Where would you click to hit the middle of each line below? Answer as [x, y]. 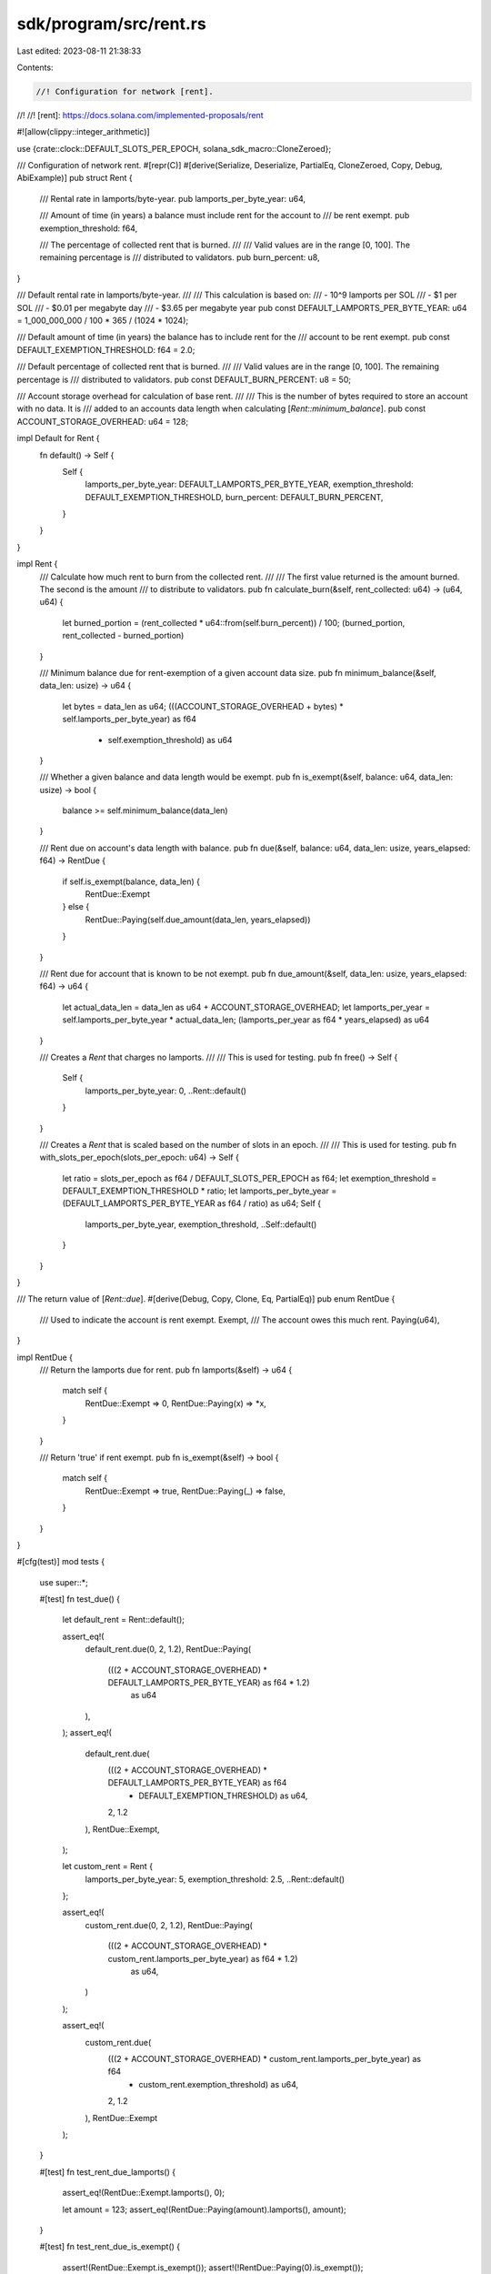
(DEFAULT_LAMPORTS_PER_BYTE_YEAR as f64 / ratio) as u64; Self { [192, 1203]
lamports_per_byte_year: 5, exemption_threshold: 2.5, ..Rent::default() [215, 1879]
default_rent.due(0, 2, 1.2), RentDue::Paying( [168, 1649]
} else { [76, 907]
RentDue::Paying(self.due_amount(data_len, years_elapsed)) [198, 920]
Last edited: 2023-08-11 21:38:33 [79, 51]
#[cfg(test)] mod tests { [60, 1562]
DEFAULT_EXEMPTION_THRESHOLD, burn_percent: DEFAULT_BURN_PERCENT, [234, 497]
